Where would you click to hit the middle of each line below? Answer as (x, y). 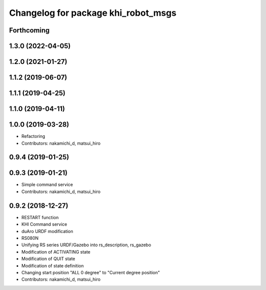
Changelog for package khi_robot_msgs (93, 13)
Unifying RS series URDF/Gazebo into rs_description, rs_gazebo (86, 245)
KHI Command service (44, 225)
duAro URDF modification (47, 231)
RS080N (30, 238)
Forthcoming (29, 30)
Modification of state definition (52, 265)
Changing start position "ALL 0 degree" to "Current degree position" (91, 272)
